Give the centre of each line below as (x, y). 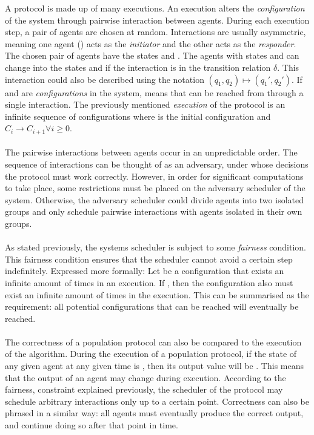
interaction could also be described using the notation (105, 79)
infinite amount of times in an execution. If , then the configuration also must (149, 282)
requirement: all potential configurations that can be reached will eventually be (152, 306)
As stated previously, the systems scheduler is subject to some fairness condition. (156, 247)
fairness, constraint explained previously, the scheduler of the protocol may (144, 389)
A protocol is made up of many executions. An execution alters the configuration (155, 8)
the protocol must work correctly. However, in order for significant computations (154, 176)
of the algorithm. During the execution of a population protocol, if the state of (151, 354)
